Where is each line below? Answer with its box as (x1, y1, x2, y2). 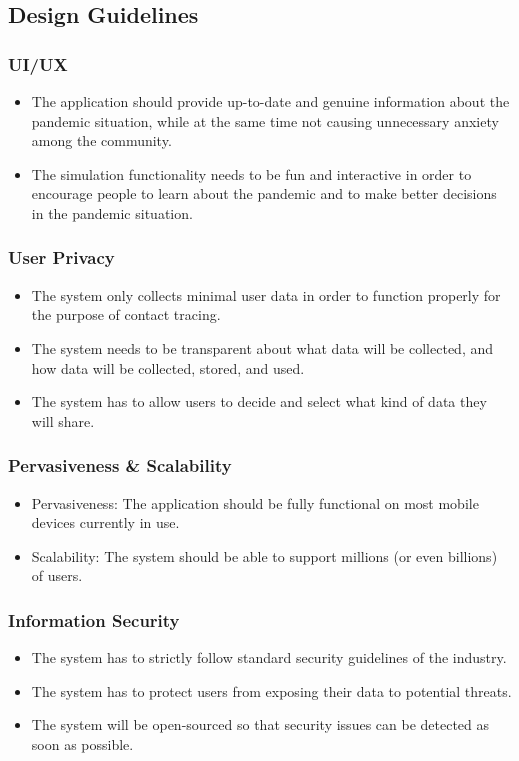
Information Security (8, 607, 180, 632)
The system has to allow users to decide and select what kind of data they (31, 391, 487, 412)
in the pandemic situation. (31, 202, 193, 223)
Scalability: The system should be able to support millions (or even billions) (31, 545, 498, 566)
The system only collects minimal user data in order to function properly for (31, 284, 501, 305)
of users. (31, 565, 83, 586)
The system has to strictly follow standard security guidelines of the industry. (31, 647, 507, 668)
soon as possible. (31, 733, 134, 754)
